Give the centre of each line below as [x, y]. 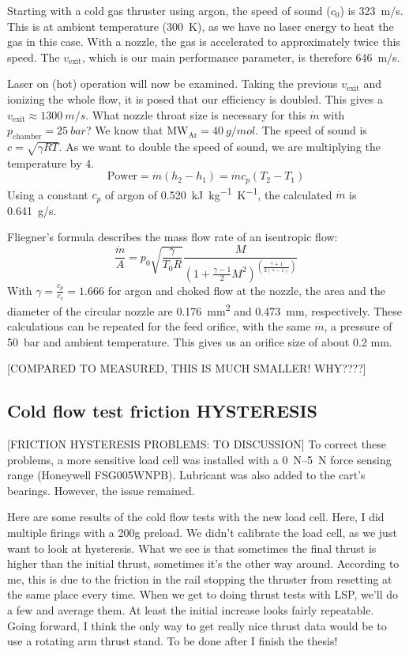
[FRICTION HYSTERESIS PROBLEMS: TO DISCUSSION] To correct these [197, 444]
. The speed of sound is [311, 130]
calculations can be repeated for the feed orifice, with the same [159, 326]
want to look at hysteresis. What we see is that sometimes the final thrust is [192, 548]
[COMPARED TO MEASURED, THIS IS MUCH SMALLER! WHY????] [187, 368]
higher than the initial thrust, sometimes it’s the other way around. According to [203, 563]
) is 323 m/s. [371, 10]
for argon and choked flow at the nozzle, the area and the [246, 290]
